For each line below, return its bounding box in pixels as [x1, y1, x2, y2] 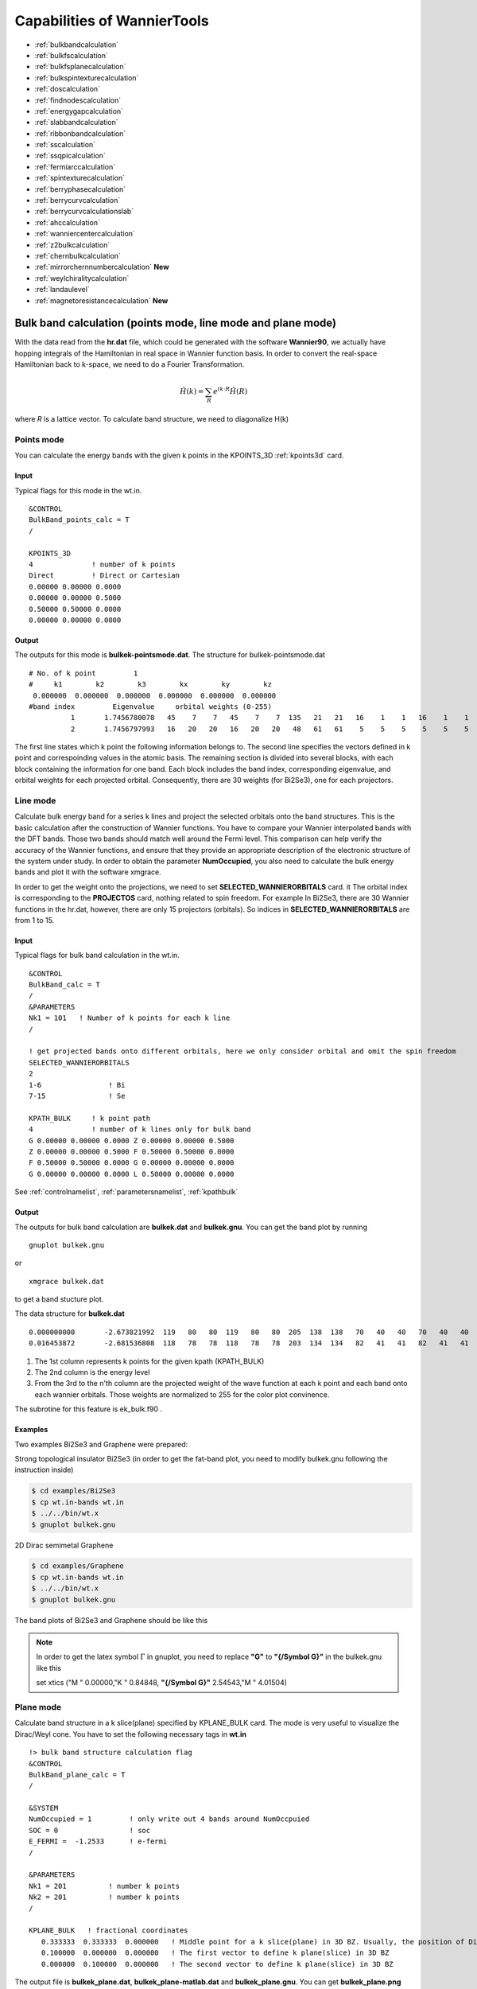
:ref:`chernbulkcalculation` [34, 251, 121, 260]
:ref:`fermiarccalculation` [34, 162, 116, 171]
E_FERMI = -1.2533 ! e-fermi [29, 1837, 168, 1846]
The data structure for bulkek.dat [14, 1309, 125, 1318]
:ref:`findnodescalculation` [34, 95, 122, 105]
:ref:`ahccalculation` [34, 217, 101, 227]
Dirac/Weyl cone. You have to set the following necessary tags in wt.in [14, 1729, 246, 1738]
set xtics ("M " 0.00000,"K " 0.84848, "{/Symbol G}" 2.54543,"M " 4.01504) [36, 1678, 288, 1687]
